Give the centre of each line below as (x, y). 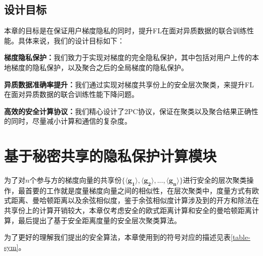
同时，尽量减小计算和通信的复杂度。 (71, 121)
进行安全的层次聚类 (215, 180)
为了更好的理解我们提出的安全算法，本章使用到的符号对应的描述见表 (117, 237)
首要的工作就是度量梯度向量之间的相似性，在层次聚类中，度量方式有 (138, 190)
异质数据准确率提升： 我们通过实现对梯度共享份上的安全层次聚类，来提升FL (129, 84)
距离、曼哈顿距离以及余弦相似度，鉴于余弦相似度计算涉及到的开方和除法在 (135, 200)
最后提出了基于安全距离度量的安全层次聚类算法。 (99, 220)
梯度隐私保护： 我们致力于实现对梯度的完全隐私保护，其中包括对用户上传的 (128, 57)
